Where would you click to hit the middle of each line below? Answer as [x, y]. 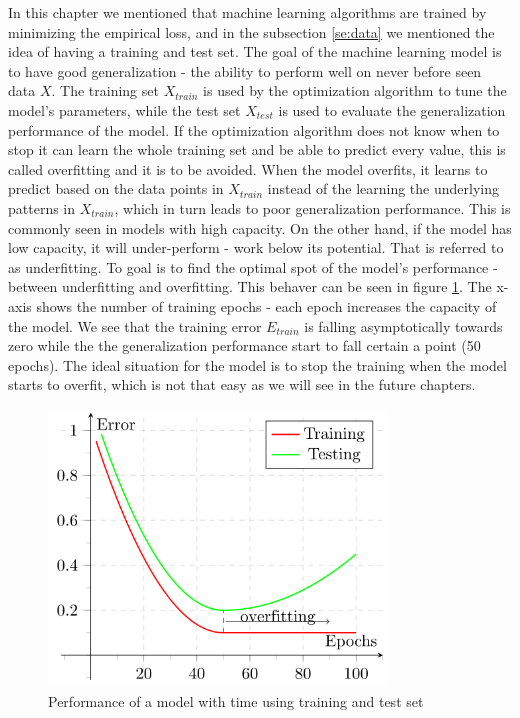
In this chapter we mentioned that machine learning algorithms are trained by [247, 12]
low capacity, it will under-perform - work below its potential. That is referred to [256, 247]
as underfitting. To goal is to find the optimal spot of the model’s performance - [253, 266]
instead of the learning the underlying [383, 188]
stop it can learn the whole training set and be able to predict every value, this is [257, 149]
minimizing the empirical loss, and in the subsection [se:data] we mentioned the [251, 31]
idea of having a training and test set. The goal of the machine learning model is [255, 51]
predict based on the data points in [116, 188]
